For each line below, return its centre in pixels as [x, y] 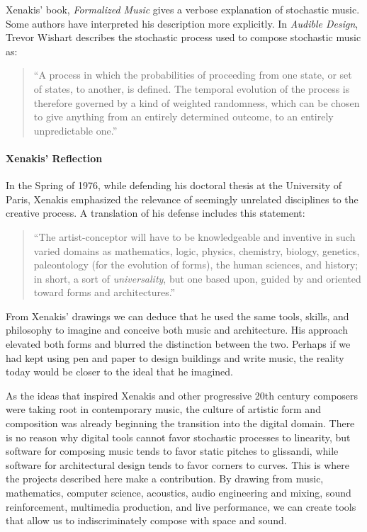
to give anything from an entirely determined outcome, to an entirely [183, 117]
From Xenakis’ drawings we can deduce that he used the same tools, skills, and [177, 316]
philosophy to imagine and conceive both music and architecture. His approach [177, 330]
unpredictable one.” [75, 130]
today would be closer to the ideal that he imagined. [119, 372]
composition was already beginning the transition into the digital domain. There [180, 423]
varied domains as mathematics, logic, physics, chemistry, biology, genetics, [197, 250]
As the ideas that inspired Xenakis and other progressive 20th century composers [182, 395]
